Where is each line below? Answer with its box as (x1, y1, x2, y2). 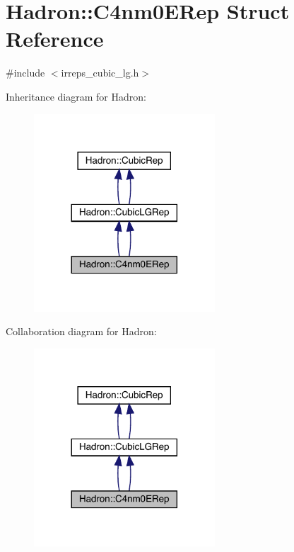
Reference (6, 24, 104, 53)
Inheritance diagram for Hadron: (6, 89, 146, 103)
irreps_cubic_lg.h (61, 65, 139, 80)
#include (6, 65, 45, 80)
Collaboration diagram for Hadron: (6, 324, 157, 339)
